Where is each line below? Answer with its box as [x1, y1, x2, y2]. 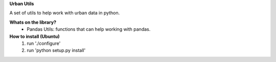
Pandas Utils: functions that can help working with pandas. [27, 26, 151, 32]
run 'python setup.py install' [27, 47, 86, 53]
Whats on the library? [9, 19, 56, 25]
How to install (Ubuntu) [9, 33, 60, 39]
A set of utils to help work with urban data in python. [9, 10, 120, 16]
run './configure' [27, 40, 61, 46]
